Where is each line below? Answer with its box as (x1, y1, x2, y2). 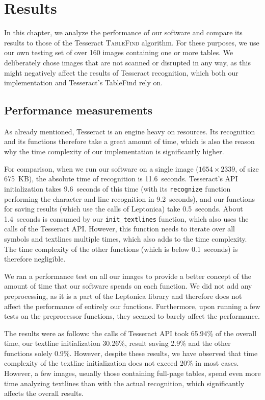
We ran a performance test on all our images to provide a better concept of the (4, 270, 251, 281)
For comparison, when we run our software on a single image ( (4, 163, 199, 174)
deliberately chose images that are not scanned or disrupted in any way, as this (4, 57, 251, 67)
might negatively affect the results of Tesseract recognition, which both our (4, 67, 238, 78)
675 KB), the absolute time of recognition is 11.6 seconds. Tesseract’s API (4, 173, 238, 184)
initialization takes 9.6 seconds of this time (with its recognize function (4, 183, 231, 194)
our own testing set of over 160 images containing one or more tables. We (4, 47, 233, 58)
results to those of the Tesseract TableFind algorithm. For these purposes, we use (4, 37, 259, 48)
